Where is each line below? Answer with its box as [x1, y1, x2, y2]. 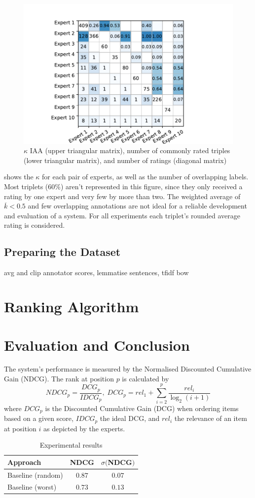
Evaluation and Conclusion [4, 335, 190, 355]
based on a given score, [4, 413, 73, 423]
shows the [4, 171, 34, 182]
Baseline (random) [7, 469, 63, 480]
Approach [7, 456, 41, 467]
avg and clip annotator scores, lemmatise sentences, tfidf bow [4, 267, 189, 278]
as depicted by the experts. [43, 423, 125, 433]
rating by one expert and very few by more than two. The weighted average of [4, 191, 241, 201]
